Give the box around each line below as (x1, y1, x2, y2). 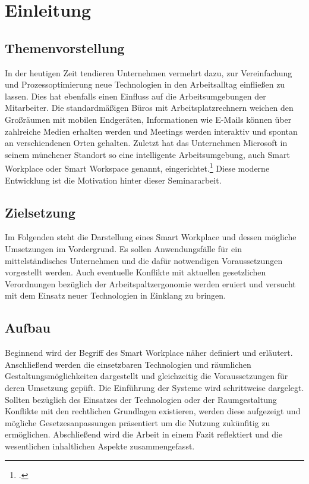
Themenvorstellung (5, 38, 125, 57)
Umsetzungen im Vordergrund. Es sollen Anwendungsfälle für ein (5, 242, 242, 255)
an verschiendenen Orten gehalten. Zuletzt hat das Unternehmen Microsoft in (5, 136, 288, 149)
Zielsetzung (5, 203, 75, 221)
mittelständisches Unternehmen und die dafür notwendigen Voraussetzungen (5, 254, 283, 266)
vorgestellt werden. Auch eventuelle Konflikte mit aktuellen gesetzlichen (5, 266, 266, 278)
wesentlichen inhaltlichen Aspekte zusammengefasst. (5, 439, 195, 452)
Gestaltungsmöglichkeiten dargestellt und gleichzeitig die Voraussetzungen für (5, 370, 288, 382)
